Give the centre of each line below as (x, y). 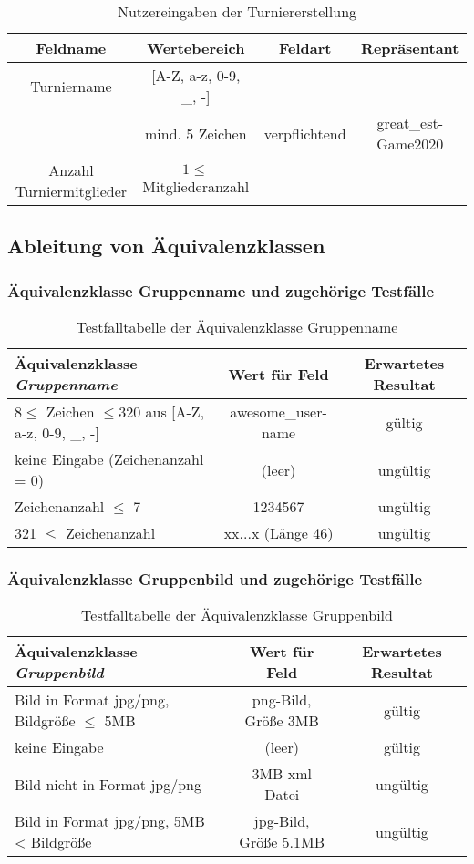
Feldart (305, 48)
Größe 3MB (282, 721)
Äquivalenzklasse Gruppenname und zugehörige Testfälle (221, 290)
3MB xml (282, 774)
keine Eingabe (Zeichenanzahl (109, 459)
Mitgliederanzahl (196, 186)
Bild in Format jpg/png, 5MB (110, 821)
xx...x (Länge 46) (278, 533)
